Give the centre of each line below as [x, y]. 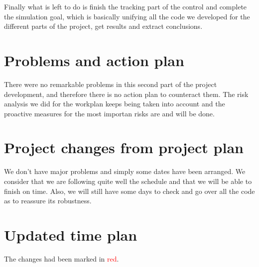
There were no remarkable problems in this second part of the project [111, 84]
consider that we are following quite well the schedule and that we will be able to [128, 181]
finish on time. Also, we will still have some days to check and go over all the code [129, 191]
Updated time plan [71, 234]
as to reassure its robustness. [48, 201]
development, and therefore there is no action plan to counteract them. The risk [126, 94]
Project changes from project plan [124, 147]
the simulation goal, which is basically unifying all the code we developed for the [127, 16]
